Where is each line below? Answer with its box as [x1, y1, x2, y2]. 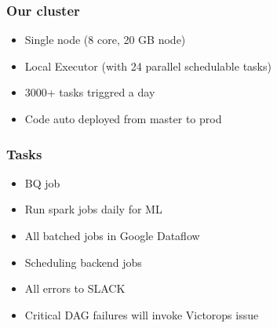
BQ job [24, 174, 60, 191]
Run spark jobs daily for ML [24, 201, 162, 217]
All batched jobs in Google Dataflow [24, 228, 200, 243]
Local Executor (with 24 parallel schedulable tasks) [24, 57, 272, 74]
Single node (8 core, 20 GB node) [24, 31, 186, 48]
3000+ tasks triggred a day [24, 84, 155, 100]
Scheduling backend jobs [24, 253, 142, 270]
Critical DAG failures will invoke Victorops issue [24, 306, 259, 323]
